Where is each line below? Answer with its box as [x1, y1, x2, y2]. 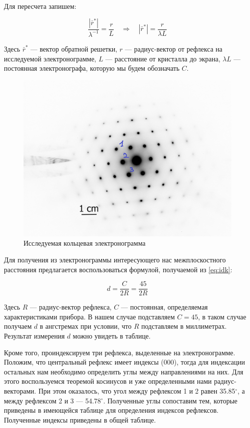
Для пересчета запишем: [4, 1, 76, 11]
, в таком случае [198, 311, 247, 321]
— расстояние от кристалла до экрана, [105, 53, 221, 63]
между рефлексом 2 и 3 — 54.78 [4, 395, 101, 405]
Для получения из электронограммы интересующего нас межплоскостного [4, 254, 226, 264]
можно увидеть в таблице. [73, 330, 151, 341]
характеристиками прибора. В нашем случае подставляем [4, 311, 175, 321]
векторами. [4, 385, 36, 396]
